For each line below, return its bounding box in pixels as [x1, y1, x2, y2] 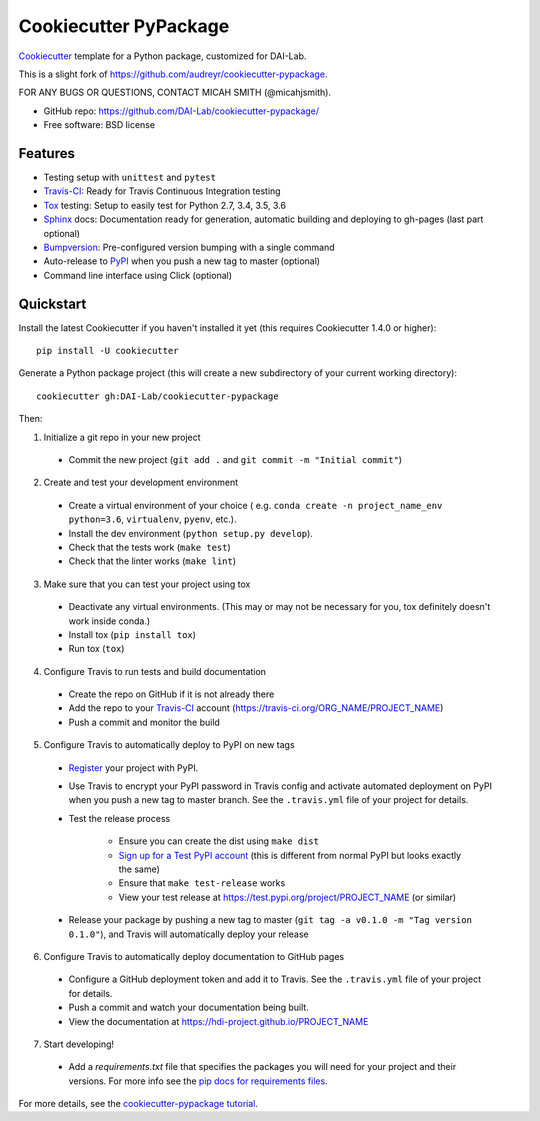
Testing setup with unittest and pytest [43, 171, 217, 184]
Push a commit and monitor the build [68, 716, 220, 728]
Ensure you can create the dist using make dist [118, 835, 320, 847]
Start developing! [43, 1038, 115, 1050]
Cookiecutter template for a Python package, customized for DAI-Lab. [18, 50, 307, 62]
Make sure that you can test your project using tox [43, 578, 251, 590]
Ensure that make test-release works [118, 877, 286, 889]
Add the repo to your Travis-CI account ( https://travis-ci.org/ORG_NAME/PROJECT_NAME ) [68, 702, 444, 714]
